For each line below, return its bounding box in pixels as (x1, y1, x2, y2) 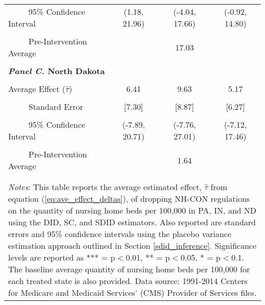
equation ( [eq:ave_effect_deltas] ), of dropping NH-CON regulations (8, 193, 250, 204)
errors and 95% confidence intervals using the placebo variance (8, 228, 231, 240)
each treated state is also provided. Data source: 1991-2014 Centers (8, 275, 248, 287)
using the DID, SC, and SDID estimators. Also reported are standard (8, 216, 256, 228)
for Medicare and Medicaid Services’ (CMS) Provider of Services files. (8, 287, 257, 298)
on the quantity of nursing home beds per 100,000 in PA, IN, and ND (8, 204, 256, 216)
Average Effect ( (8, 83, 66, 95)
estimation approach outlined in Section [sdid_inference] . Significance (8, 240, 257, 251)
